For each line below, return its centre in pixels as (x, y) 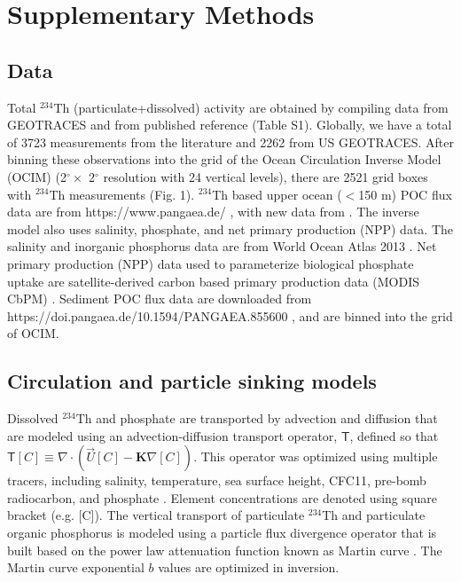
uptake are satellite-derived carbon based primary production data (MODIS (213, 281)
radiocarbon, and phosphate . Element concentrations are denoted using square (222, 497)
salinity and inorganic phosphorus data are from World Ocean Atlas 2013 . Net (222, 246)
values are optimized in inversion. (249, 567)
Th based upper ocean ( (277, 194)
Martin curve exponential (76, 567)
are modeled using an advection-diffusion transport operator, (172, 435)
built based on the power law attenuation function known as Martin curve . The (225, 550)
